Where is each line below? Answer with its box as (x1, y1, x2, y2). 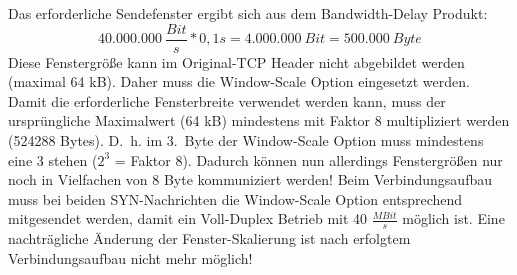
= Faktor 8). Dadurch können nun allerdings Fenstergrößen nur (114, 149, 503, 170)
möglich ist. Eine (402, 208, 505, 229)
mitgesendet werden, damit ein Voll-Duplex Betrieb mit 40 (8, 208, 368, 229)
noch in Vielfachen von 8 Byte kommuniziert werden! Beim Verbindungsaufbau (8, 169, 492, 190)
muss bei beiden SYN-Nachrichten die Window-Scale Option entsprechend (8, 188, 463, 209)
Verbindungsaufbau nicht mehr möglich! (8, 247, 253, 268)
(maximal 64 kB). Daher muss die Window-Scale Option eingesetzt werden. (8, 71, 470, 92)
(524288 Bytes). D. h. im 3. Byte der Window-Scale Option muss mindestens (8, 130, 484, 151)
